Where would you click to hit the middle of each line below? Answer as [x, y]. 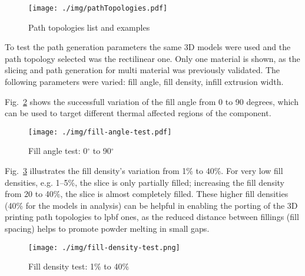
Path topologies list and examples [89, 27]
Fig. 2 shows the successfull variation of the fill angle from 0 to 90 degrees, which [152, 101]
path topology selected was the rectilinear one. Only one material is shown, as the [152, 58]
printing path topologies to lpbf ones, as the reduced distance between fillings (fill [152, 217]
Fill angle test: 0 [58, 151]
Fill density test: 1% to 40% [79, 266]
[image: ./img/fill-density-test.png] [104, 247]
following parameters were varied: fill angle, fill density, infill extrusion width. [144, 82]
